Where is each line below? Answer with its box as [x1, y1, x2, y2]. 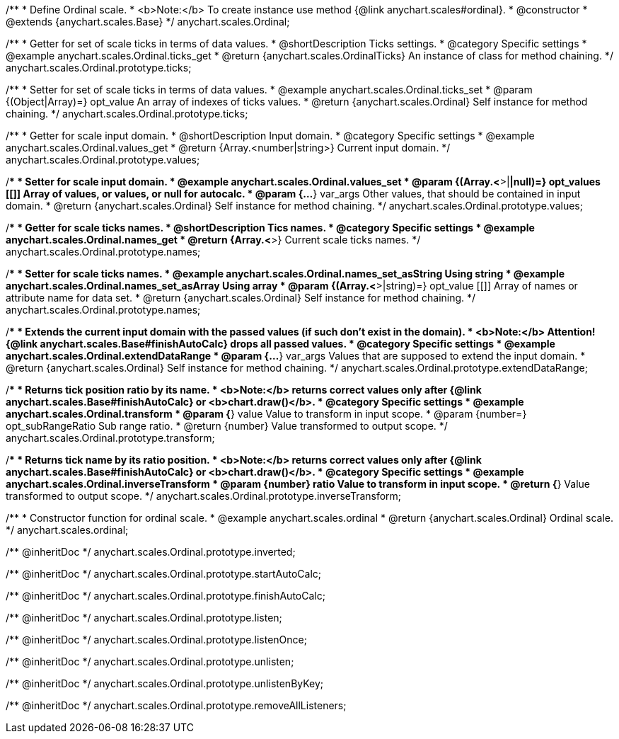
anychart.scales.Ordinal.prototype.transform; [6, 432, 215, 444]
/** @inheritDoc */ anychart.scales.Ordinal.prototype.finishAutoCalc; [6, 590, 325, 602]
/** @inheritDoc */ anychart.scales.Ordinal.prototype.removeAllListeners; [6, 699, 347, 711]
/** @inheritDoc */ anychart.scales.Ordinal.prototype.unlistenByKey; [6, 677, 324, 689]
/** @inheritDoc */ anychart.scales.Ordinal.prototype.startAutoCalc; [6, 568, 321, 580]
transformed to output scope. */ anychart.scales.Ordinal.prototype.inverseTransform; [6, 490, 402, 502]
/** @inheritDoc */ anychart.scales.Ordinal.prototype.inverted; [6, 546, 296, 558]
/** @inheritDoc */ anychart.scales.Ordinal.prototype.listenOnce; [6, 634, 307, 646]
